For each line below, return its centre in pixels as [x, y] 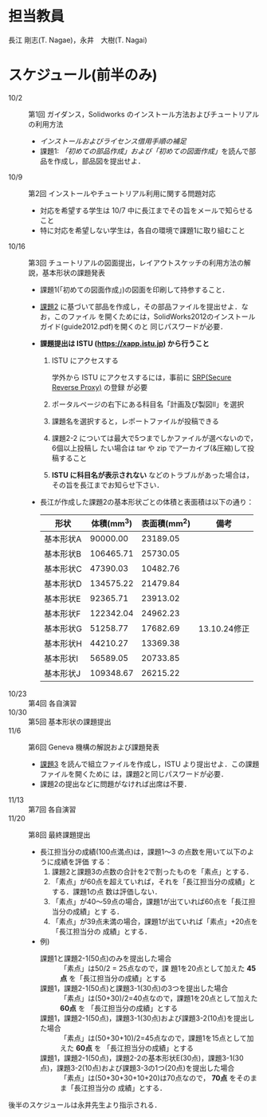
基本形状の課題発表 [73, 273]
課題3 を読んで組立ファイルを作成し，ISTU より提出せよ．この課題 [149, 764]
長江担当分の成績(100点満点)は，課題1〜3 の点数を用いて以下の [143, 852]
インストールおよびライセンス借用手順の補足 [113, 141]
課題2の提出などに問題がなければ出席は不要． [115, 784]
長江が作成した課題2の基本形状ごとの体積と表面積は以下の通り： [147, 501]
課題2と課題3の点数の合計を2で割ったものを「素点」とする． [152, 872]
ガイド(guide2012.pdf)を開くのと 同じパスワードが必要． [133, 326]
